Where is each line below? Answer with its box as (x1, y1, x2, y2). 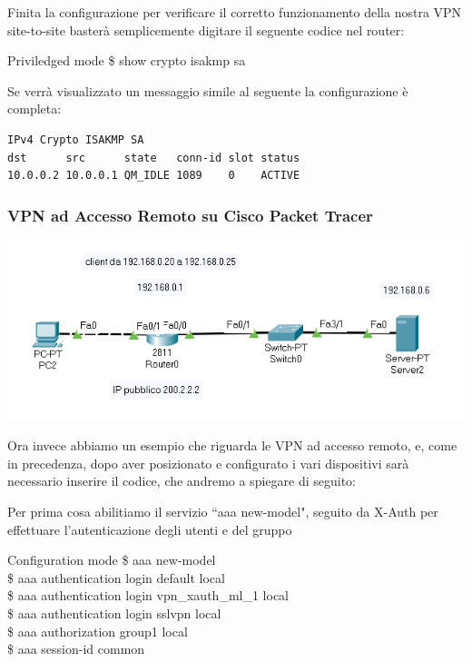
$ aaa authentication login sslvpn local (7, 603, 221, 622)
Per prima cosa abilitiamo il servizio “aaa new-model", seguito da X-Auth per (7, 502, 438, 520)
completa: (7, 99, 62, 118)
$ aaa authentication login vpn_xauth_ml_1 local (7, 586, 289, 605)
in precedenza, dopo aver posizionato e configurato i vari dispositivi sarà (7, 453, 409, 472)
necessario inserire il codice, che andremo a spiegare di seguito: (7, 471, 356, 490)
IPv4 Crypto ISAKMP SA (7, 133, 144, 146)
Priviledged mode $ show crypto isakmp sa (7, 51, 246, 70)
